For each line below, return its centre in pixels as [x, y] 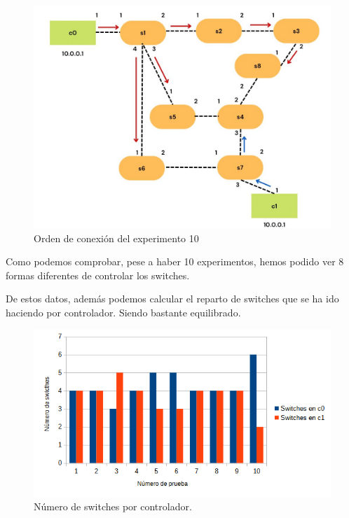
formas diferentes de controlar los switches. [98, 275]
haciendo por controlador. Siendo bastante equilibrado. [123, 312]
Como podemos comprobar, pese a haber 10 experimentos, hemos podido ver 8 [175, 261]
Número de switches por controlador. [113, 506]
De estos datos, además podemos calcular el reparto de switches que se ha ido [172, 299]
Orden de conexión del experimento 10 [116, 238]
